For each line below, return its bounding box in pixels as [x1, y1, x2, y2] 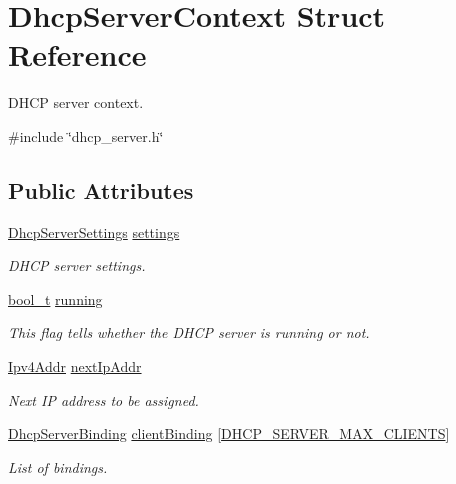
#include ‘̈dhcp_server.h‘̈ [8, 125, 164, 146]
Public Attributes [8, 174, 194, 205]
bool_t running [8, 288, 103, 309]
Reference [8, 34, 147, 75]
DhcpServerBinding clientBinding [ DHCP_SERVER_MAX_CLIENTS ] [8, 423, 450, 444]
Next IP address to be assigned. [8, 389, 199, 410]
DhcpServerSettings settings [8, 221, 180, 242]
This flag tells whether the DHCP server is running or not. [8, 322, 370, 343]
